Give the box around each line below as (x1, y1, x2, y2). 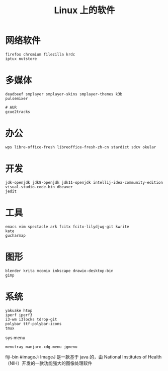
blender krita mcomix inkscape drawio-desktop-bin (5, 268, 114, 273)
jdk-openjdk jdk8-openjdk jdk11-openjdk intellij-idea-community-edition (5, 180, 163, 185)
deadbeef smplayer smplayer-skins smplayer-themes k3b (5, 91, 123, 96)
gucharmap (5, 233, 26, 238)
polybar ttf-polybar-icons (5, 321, 62, 326)
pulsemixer (5, 96, 28, 101)
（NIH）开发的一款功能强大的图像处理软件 (5, 360, 93, 366)
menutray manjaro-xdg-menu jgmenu (5, 344, 78, 349)
